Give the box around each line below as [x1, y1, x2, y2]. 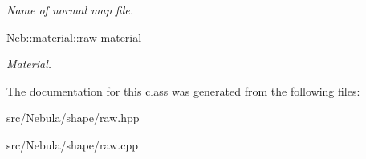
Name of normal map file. [6, 2, 134, 18]
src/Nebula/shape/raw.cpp [6, 136, 138, 153]
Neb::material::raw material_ [6, 28, 150, 45]
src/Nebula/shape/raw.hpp [6, 109, 140, 126]
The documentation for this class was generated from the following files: [6, 82, 360, 99]
